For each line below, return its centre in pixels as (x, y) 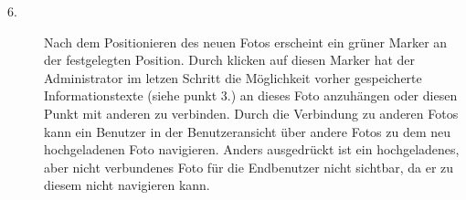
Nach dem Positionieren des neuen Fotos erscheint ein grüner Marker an (246, 42)
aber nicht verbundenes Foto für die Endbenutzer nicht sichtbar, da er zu (249, 167)
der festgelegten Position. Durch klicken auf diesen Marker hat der (230, 60)
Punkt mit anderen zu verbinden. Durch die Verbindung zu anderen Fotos (251, 113)
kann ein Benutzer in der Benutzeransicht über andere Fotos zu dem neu (248, 131)
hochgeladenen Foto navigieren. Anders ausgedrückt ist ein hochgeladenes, (252, 149)
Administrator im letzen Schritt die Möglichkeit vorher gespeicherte (233, 77)
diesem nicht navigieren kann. (127, 185)
